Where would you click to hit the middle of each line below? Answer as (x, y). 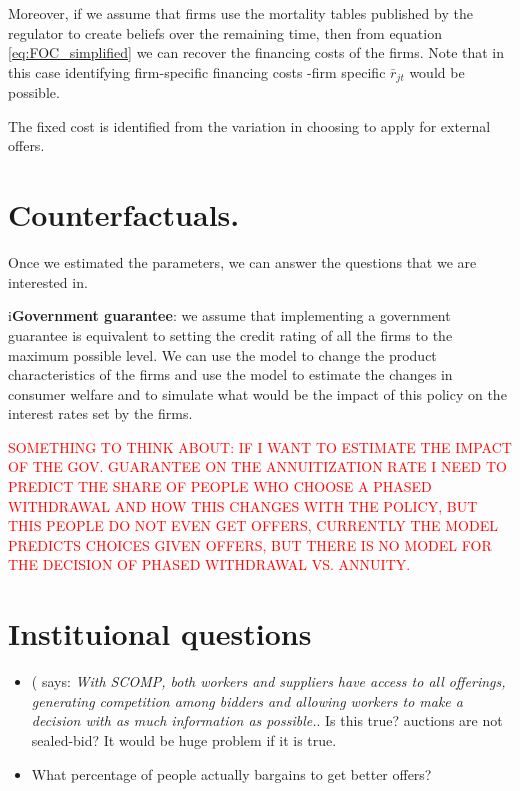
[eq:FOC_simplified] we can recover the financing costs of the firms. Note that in (256, 52)
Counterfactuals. (124, 214)
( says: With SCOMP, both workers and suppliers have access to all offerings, (268, 681)
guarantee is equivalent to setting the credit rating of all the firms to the (230, 334)
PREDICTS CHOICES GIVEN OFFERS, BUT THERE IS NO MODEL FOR (250, 544)
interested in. (48, 281)
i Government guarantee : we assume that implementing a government (229, 315)
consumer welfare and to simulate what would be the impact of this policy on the (257, 393)
